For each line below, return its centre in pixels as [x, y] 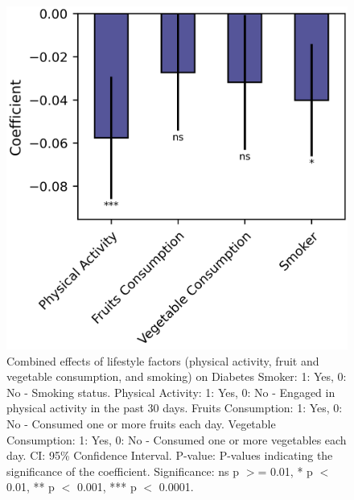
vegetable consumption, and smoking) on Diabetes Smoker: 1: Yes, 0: [177, 376]
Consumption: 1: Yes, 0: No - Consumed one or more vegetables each [177, 439]
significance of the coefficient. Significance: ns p [123, 471]
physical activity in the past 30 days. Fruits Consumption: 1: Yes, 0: [175, 408]
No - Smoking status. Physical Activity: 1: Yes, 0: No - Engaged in [171, 392]
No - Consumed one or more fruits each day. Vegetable [141, 424]
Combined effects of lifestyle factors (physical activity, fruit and [163, 360]
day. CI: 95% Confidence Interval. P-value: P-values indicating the [170, 455]
